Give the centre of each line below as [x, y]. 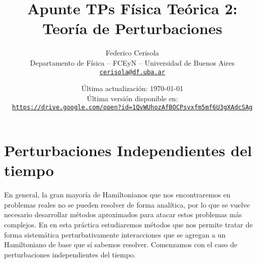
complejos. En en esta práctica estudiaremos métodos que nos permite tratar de [128, 224]
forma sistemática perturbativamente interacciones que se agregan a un [115, 234]
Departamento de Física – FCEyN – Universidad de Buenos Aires [132, 62]
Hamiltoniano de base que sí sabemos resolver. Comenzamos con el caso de [121, 244]
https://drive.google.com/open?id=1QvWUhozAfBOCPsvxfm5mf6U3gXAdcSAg [132, 108]
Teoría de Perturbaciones [132, 28]
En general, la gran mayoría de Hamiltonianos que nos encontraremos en [117, 195]
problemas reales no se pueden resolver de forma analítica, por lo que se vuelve [127, 204]
